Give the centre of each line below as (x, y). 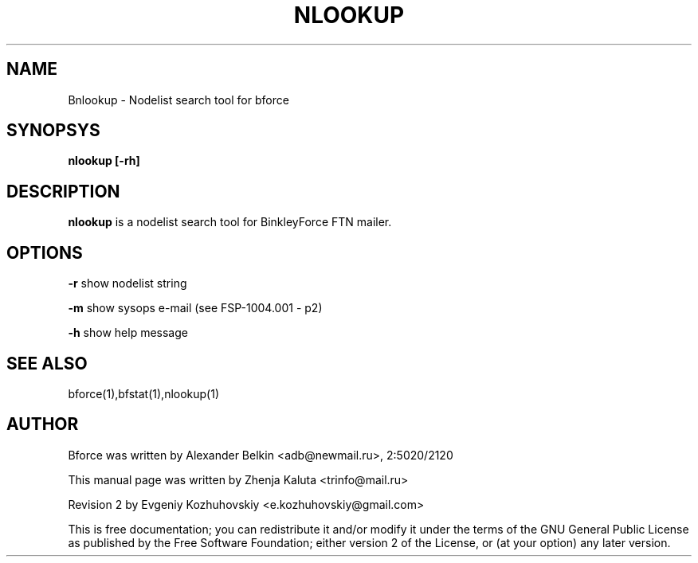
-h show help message (128, 333)
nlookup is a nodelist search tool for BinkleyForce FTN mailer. (230, 222)
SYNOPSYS (53, 131)
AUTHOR (43, 424)
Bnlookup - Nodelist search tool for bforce (178, 100)
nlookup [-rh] (104, 161)
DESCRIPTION (63, 191)
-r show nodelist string (127, 283)
